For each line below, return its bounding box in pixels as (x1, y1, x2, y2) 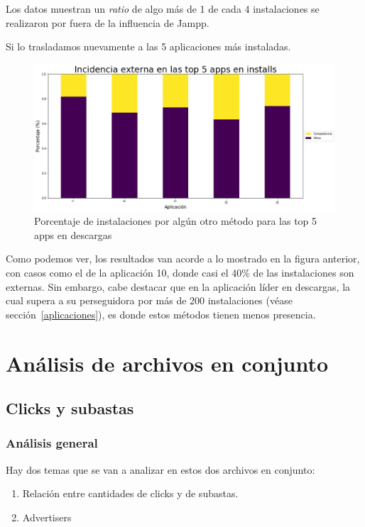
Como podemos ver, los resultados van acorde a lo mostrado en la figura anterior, (6, 251, 360, 266)
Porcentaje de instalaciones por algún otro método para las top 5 (34, 213, 317, 228)
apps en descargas (34, 227, 112, 242)
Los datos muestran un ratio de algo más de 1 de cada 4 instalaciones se (6, 1, 320, 16)
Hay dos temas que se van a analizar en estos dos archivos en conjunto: (6, 462, 315, 477)
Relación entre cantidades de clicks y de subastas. (22, 486, 239, 501)
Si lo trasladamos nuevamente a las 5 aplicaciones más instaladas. (6, 39, 291, 54)
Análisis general (6, 434, 98, 452)
